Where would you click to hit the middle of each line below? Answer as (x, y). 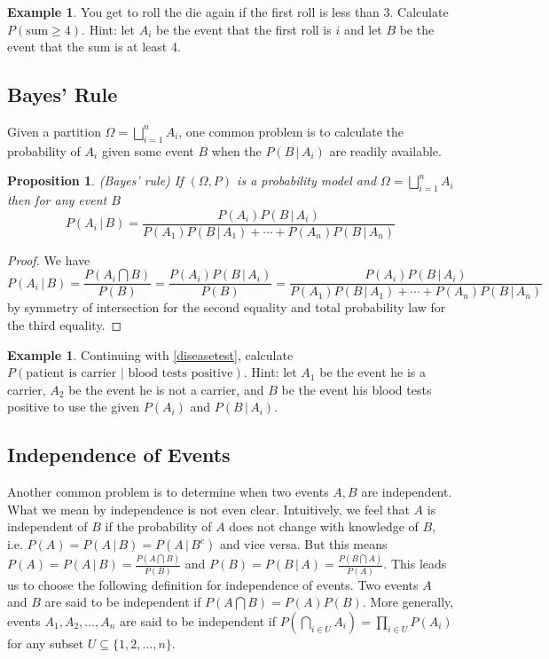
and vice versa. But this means (303, 544)
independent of (47, 526)
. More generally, (408, 602)
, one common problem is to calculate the (291, 131)
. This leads (415, 564)
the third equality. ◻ (65, 325)
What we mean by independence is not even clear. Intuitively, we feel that (208, 509)
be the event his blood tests (357, 389)
